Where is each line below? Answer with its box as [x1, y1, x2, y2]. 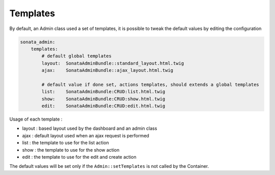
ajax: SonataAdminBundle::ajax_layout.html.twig [41, 68, 174, 73]
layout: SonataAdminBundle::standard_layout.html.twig [41, 60, 184, 66]
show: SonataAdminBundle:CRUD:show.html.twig [41, 96, 166, 102]
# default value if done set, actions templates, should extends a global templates [41, 81, 259, 87]
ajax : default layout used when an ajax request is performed [22, 132, 150, 138]
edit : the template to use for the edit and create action [22, 154, 137, 160]
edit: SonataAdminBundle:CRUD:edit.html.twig [41, 103, 166, 109]
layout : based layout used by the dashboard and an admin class [22, 125, 157, 132]
